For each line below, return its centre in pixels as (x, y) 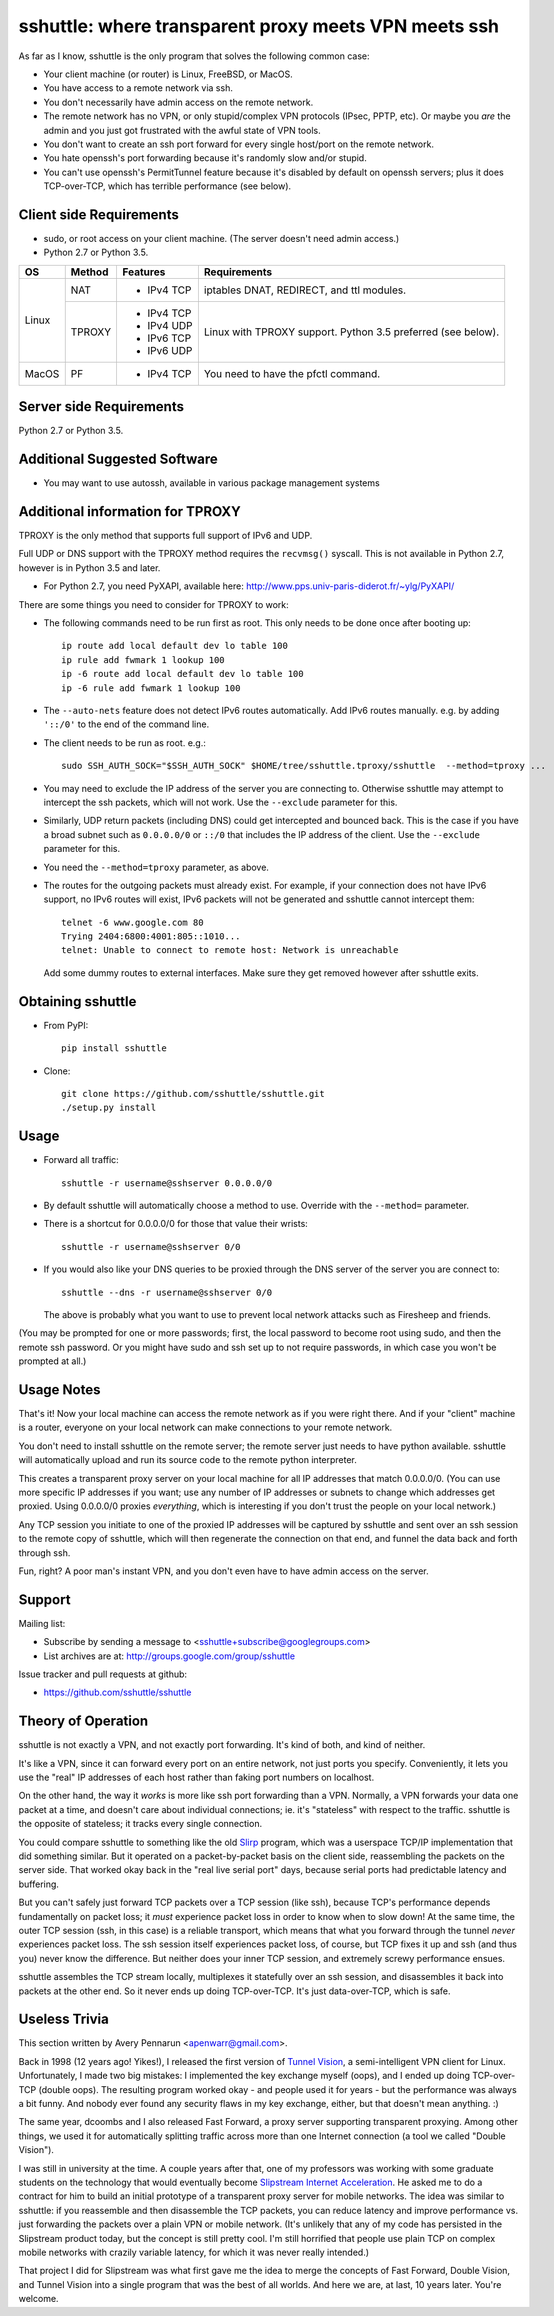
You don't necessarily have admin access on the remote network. (178, 102)
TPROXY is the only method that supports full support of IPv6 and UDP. (165, 536)
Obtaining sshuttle (77, 1001)
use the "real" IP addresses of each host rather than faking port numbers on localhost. (196, 1777)
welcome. (38, 2299)
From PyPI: (66, 1025)
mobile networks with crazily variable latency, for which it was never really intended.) (194, 2252)
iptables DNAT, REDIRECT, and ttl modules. (305, 290)
